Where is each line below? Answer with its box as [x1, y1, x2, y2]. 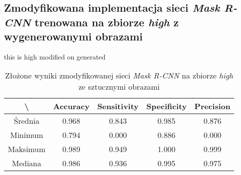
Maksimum [8, 143, 45, 155]
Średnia [14, 115, 40, 126]
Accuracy [53, 100, 90, 112]
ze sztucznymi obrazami [78, 80, 160, 92]
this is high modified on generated [4, 51, 106, 61]
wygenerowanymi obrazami [4, 29, 143, 44]
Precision [194, 100, 231, 112]
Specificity [146, 100, 187, 112]
